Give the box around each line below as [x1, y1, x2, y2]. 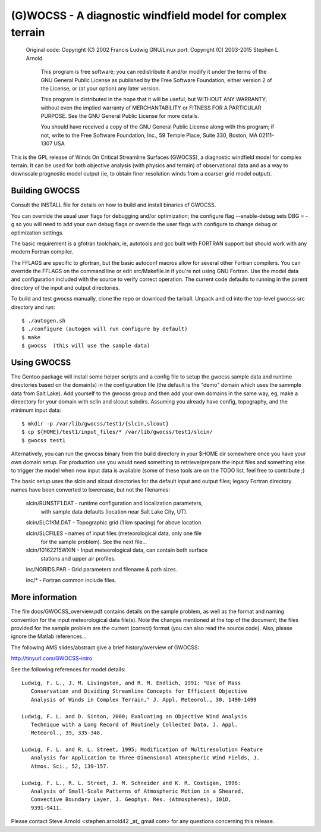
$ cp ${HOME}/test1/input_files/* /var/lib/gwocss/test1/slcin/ [21, 428, 213, 436]
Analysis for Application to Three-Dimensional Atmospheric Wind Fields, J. [30, 755, 260, 761]
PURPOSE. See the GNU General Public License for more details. [40, 112, 199, 120]
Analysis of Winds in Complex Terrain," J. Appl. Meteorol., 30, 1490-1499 [30, 696, 257, 703]
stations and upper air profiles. [40, 555, 116, 562]
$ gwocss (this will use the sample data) [21, 342, 150, 349]
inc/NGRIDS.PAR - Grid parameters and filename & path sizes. [26, 565, 178, 573]
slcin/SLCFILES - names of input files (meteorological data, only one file [26, 530, 202, 537]
